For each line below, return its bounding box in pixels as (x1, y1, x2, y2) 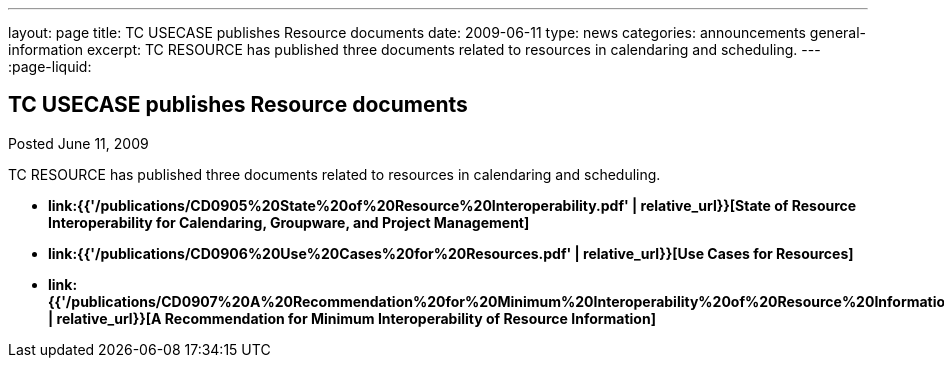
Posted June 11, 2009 (8, 134, 149, 152)
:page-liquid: (8, 58, 92, 75)
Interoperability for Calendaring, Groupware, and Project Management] (48, 213, 530, 231)
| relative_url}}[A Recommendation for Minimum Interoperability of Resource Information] (48, 309, 656, 327)
